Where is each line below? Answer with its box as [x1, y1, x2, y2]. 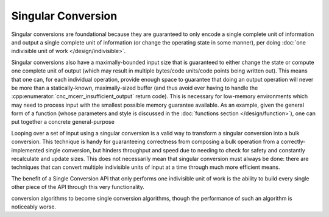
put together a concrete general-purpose [11, 118, 115, 126]
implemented [11, 146, 44, 154]
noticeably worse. [11, 203, 57, 210]
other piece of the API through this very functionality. [11, 183, 144, 191]
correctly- [280, 138, 306, 146]
